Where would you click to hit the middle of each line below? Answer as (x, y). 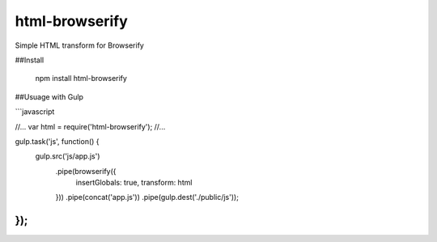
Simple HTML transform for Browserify (80, 45)
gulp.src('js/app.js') (68, 156)
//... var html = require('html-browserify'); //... (90, 126)
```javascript (35, 112)
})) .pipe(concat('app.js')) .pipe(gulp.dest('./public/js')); (147, 197)
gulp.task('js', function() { (57, 141)
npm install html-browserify (81, 79)
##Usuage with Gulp (49, 96)
